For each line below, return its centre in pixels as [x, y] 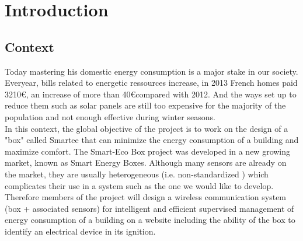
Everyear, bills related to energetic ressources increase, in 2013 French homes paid [151, 83]
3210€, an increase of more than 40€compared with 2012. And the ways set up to [151, 94]
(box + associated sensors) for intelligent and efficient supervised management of [149, 208]
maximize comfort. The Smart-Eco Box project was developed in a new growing [148, 151]
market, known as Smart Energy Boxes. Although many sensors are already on [146, 163]
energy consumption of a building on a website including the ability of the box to [150, 220]
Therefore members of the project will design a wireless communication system [146, 197]
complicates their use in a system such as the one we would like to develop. [139, 185]
